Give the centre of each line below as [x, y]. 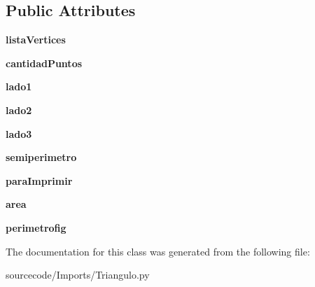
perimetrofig [36, 227]
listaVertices [36, 40]
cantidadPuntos [44, 63]
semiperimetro [41, 157]
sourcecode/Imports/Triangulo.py [78, 275]
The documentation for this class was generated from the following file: [158, 251]
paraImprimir [39, 180]
